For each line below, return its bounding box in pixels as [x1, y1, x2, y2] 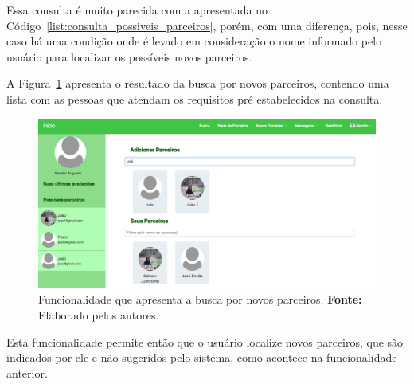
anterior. [6, 364, 48, 381]
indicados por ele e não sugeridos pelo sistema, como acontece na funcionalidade [6, 349, 397, 366]
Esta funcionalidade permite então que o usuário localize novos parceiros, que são [6, 333, 404, 350]
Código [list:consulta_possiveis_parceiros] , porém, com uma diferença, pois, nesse [6, 17, 408, 33]
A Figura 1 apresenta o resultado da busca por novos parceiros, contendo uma [6, 75, 389, 92]
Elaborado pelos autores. [38, 306, 159, 323]
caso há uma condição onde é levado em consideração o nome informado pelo [6, 33, 382, 49]
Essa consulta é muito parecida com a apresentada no [6, 2, 268, 18]
